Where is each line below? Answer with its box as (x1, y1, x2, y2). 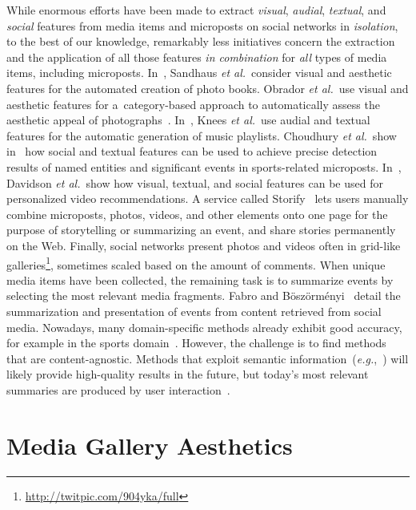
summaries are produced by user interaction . (6, 381, 230, 398)
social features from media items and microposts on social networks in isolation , (6, 17, 398, 34)
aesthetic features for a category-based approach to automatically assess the (6, 95, 380, 112)
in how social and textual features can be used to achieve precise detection (6, 143, 378, 160)
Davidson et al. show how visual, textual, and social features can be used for (6, 174, 383, 191)
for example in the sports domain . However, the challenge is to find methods (6, 334, 386, 351)
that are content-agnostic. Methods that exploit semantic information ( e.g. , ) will (6, 350, 409, 366)
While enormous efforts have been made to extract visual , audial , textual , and (6, 2, 386, 18)
